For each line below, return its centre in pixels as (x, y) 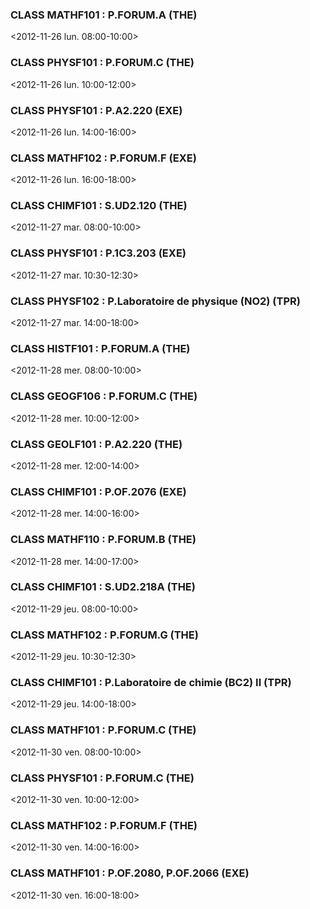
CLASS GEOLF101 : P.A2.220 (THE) (96, 444)
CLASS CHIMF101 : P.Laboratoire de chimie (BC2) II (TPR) (151, 683)
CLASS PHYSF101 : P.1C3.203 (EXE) (98, 253)
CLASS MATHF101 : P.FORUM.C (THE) (103, 730)
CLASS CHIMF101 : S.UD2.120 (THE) (99, 206)
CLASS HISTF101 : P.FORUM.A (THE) (100, 348)
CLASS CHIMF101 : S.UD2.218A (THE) (103, 587)
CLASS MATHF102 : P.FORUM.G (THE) (104, 635)
